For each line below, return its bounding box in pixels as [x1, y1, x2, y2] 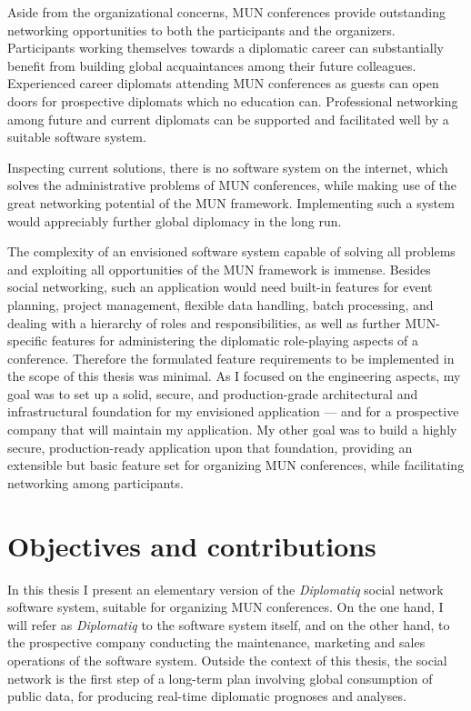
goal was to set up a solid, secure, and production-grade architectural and [7, 384, 418, 403]
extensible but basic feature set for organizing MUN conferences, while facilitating [7, 456, 465, 475]
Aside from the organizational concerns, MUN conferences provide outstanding [7, 3, 446, 21]
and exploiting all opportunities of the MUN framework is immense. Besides [7, 259, 431, 278]
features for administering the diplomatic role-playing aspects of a [51, 331, 419, 350]
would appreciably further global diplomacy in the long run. [7, 211, 342, 230]
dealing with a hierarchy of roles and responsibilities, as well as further [7, 313, 401, 332]
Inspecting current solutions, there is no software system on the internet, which [7, 157, 448, 176]
